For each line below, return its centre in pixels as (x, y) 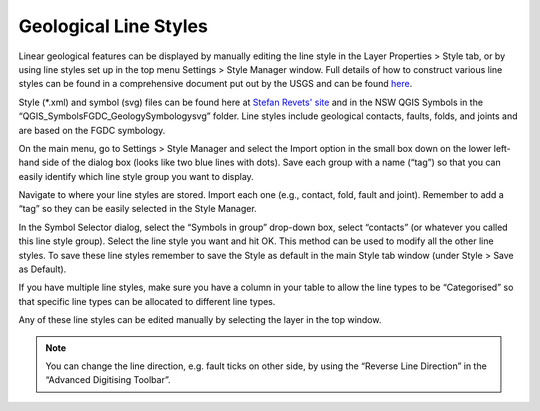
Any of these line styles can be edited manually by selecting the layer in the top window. (200, 320)
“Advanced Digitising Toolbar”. (108, 380)
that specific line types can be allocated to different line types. (147, 301)
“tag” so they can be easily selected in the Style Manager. (137, 209)
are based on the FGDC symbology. (92, 130)
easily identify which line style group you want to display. (136, 176)
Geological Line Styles (113, 26)
